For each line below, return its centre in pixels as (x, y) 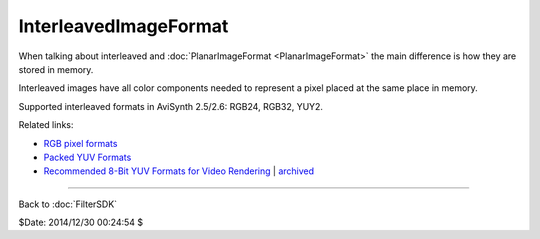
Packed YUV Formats (87, 157)
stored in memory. (56, 69)
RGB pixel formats (80, 143)
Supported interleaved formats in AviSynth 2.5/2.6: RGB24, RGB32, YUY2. (171, 106)
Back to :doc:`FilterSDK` (68, 204)
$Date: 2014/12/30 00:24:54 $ (81, 222)
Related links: (46, 125)
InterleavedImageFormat (123, 26)
